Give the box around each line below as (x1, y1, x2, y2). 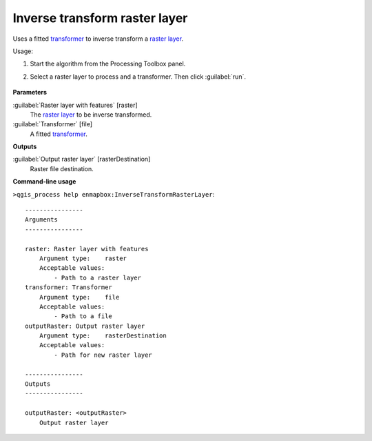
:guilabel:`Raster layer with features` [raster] (12, 101, 138, 109)
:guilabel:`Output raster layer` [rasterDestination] (12, 155, 151, 164)
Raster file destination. (30, 164, 94, 173)
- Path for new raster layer (54, 351, 153, 359)
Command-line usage (12, 177, 76, 186)
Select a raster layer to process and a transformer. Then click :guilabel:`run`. (30, 72, 246, 81)
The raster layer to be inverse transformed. (30, 110, 152, 119)
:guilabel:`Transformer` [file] (12, 120, 93, 128)
